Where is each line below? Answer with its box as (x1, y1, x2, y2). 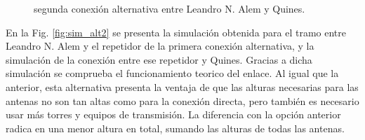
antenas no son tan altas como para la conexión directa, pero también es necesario (6, 93, 359, 108)
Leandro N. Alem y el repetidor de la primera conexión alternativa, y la (6, 38, 314, 53)
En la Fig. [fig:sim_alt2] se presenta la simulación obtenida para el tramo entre (6, 24, 347, 39)
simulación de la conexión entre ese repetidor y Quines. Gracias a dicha (6, 52, 312, 66)
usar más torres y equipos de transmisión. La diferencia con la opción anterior (6, 107, 341, 122)
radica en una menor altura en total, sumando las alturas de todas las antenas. (6, 120, 345, 135)
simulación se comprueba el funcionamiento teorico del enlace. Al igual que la (6, 66, 339, 80)
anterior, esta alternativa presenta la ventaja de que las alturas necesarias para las (6, 79, 359, 94)
